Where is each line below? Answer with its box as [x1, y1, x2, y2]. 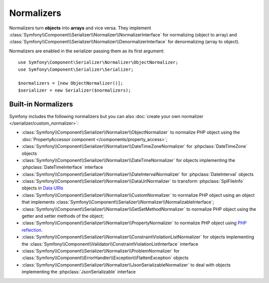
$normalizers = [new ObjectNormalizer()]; [18, 80, 124, 86]
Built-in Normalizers [9, 100, 73, 109]
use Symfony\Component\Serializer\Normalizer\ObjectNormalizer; [18, 60, 179, 65]
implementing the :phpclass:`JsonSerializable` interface [21, 269, 136, 275]
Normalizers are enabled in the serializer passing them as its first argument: [9, 48, 164, 54]
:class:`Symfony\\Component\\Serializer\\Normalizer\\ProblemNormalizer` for [21, 248, 180, 254]
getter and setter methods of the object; [21, 213, 104, 219]
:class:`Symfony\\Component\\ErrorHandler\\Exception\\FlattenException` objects [21, 255, 189, 261]
